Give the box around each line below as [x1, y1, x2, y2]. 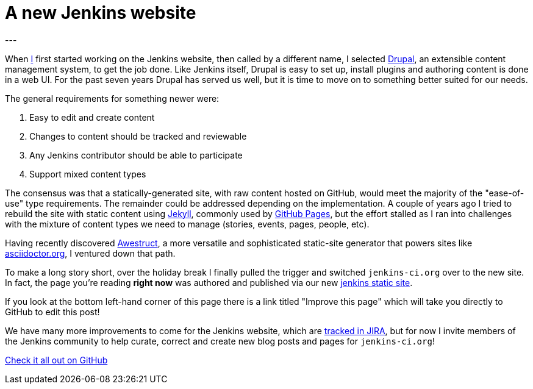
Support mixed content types [29, 168, 146, 179]
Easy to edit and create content [29, 112, 155, 123]
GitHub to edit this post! [5, 306, 100, 317]
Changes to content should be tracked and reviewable [29, 130, 247, 141]
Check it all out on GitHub [5, 354, 108, 365]
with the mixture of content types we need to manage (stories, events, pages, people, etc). [5, 218, 370, 229]
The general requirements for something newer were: [5, 93, 220, 104]
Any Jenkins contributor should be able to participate [29, 149, 243, 160]
